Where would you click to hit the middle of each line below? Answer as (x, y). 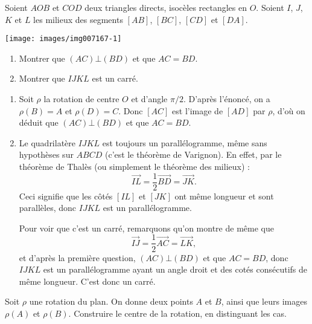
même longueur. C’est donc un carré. (87, 281)
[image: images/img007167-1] (63, 39)
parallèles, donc (48, 208)
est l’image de (198, 110)
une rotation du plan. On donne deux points (111, 301)
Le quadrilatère (47, 142)
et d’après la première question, (77, 257)
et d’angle (149, 99)
